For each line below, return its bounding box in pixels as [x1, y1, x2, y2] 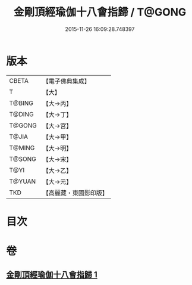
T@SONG [9, 154, 37, 163]
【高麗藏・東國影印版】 [42, 188, 108, 197]
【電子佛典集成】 [42, 77, 90, 85]
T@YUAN [9, 177, 36, 185]
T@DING [9, 110, 34, 118]
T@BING [9, 99, 34, 107]
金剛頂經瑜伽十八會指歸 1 [6, 269, 98, 280]
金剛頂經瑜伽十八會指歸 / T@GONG [13, 5, 187, 19]
